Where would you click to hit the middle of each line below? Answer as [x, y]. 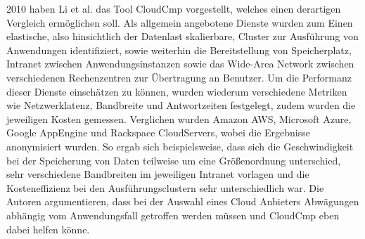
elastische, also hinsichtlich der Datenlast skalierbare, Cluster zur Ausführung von [182, 36]
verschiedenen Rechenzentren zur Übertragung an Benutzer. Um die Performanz [179, 77]
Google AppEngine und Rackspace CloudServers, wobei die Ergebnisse [159, 133]
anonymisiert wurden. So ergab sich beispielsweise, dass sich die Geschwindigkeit [180, 146]
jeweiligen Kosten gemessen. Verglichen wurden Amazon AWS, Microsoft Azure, [179, 118]
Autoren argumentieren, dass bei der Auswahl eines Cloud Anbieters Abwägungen [183, 201]
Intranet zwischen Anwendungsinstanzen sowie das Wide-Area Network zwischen [180, 64]
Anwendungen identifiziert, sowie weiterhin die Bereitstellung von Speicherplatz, [179, 50]
